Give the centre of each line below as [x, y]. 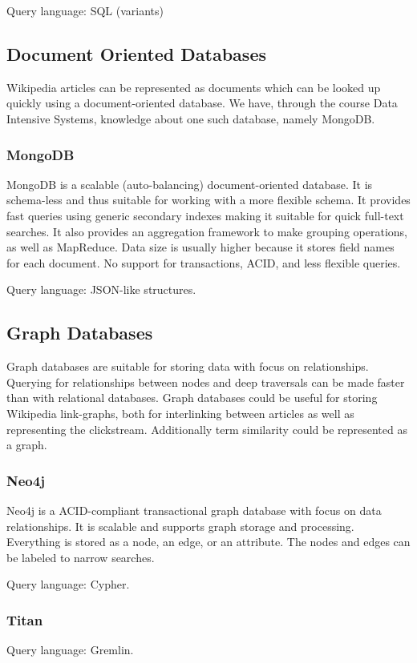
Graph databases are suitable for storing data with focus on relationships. [188, 366]
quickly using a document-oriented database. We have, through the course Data [202, 103]
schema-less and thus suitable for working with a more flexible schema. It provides [208, 200]
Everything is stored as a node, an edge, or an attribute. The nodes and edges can [208, 542]
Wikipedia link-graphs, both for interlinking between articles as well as [180, 413]
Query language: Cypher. [68, 584]
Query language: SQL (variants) [85, 10]
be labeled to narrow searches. [81, 557]
